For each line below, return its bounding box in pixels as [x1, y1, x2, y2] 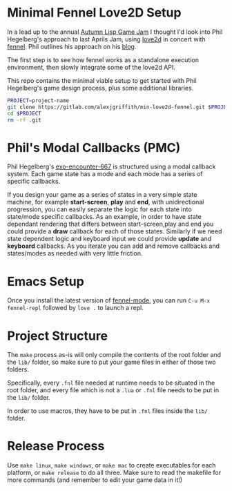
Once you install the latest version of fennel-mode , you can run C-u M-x [7, 296, 211, 305]
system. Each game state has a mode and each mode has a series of [7, 170, 203, 178]
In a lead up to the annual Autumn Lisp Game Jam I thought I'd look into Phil [7, 28, 223, 36]
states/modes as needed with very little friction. [7, 249, 143, 258]
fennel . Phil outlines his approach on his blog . [7, 42, 137, 50]
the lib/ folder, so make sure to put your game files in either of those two [7, 358, 216, 367]
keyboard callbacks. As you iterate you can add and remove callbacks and [7, 242, 220, 250]
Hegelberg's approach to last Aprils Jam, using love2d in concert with [7, 35, 206, 43]
